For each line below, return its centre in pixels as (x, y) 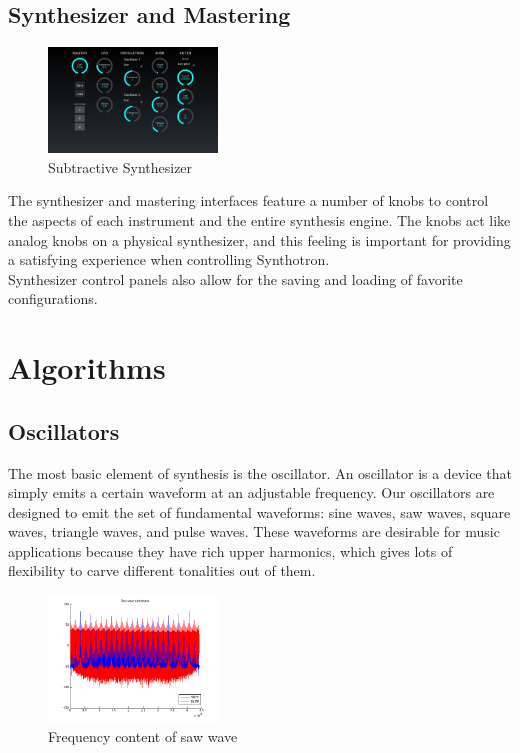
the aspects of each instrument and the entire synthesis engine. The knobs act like (259, 219)
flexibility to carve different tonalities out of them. (162, 570)
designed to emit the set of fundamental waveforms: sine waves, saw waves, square (259, 511)
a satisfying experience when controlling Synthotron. (169, 259)
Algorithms (87, 367)
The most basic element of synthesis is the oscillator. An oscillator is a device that (260, 472)
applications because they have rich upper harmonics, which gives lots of (230, 550)
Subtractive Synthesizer (120, 166)
